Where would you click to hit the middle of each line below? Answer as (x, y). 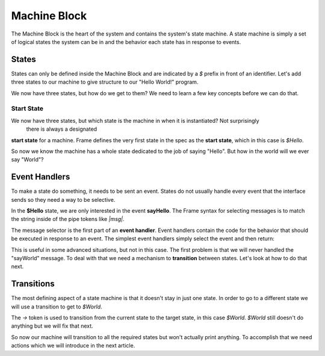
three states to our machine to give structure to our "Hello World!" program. (105, 82)
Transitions (33, 284)
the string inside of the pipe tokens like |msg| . (68, 219)
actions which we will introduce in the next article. (73, 346)
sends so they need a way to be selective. (63, 199)
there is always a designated (62, 129)
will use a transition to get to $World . (57, 307)
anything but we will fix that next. (52, 326)
